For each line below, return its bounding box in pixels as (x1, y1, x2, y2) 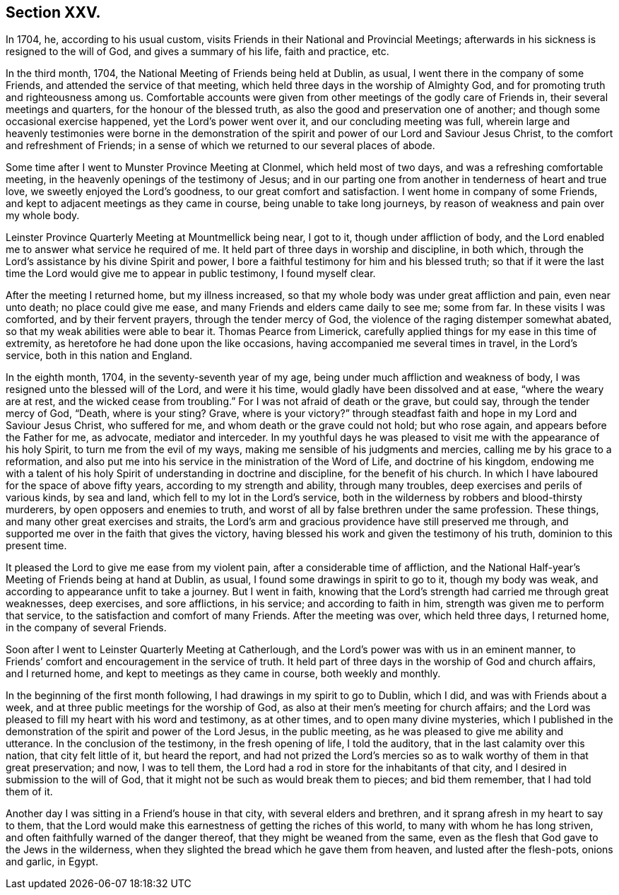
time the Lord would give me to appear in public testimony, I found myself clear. (6, 267, 376, 280)
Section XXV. (6, 4, 101, 21)
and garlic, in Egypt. (6, 855, 98, 868)
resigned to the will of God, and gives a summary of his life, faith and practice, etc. (6, 45, 389, 58)
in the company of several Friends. (6, 621, 167, 634)
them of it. (6, 785, 53, 798)
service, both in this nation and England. (6, 349, 193, 362)
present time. (6, 539, 67, 552)
